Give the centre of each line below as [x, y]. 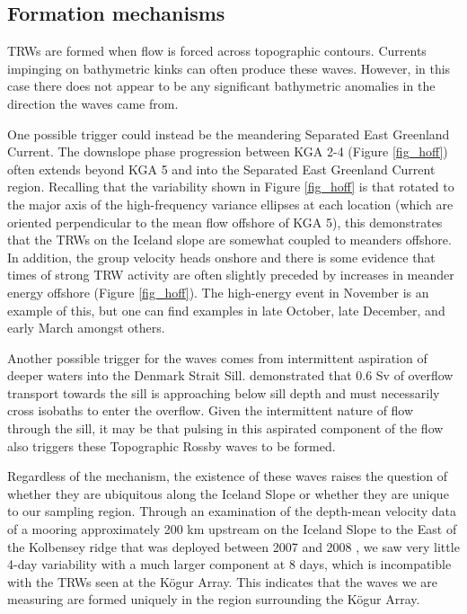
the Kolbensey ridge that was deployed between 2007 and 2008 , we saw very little [233, 546]
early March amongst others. [86, 328]
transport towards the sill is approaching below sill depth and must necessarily [224, 392]
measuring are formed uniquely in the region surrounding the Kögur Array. [214, 599]
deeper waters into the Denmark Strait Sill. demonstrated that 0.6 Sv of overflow [230, 375]
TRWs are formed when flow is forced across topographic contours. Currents [217, 51]
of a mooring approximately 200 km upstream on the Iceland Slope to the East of [232, 529]
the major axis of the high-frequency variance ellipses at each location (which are [230, 204]
